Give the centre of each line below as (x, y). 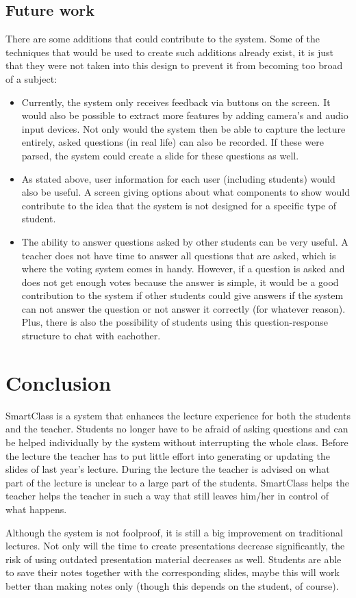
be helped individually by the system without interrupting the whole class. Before (177, 442)
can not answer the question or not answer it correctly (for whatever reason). (183, 308)
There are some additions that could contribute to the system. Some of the (163, 39)
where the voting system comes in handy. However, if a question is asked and (183, 269)
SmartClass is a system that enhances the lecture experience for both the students (178, 415)
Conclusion (59, 382)
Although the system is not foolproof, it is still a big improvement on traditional (174, 532)
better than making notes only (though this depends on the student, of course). (172, 585)
